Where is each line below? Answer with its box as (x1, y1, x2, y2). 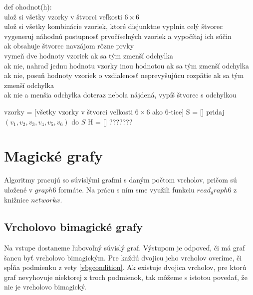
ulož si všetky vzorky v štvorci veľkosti (4, 11, 122, 21)
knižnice (4, 194, 29, 205)
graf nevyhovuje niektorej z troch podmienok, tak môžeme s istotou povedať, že (4, 271, 248, 282)
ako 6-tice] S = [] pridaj (152, 106, 225, 116)
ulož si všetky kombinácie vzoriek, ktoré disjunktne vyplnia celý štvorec (4, 21, 223, 31)
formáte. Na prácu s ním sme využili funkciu (58, 184, 195, 194)
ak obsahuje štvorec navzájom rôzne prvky (4, 40, 134, 51)
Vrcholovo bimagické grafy (4, 219, 143, 234)
